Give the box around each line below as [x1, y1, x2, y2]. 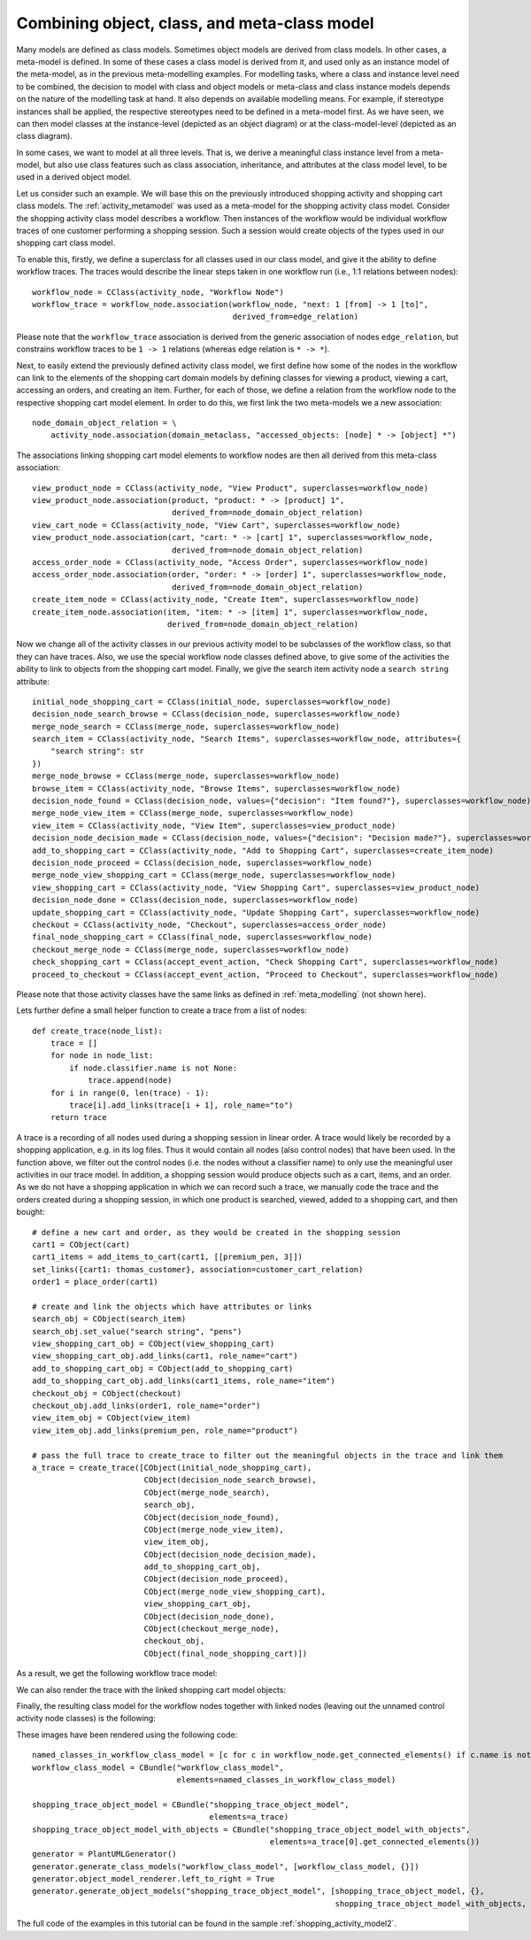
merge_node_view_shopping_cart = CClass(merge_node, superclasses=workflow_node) [32, 870, 396, 880]
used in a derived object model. [16, 172, 132, 182]
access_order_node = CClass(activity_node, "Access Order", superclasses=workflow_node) [32, 558, 429, 567]
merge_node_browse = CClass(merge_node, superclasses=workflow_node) [32, 771, 341, 781]
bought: [16, 1207, 45, 1217]
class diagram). [16, 131, 73, 142]
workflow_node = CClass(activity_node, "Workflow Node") [32, 287, 285, 297]
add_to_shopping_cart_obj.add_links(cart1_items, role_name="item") [32, 1376, 335, 1386]
